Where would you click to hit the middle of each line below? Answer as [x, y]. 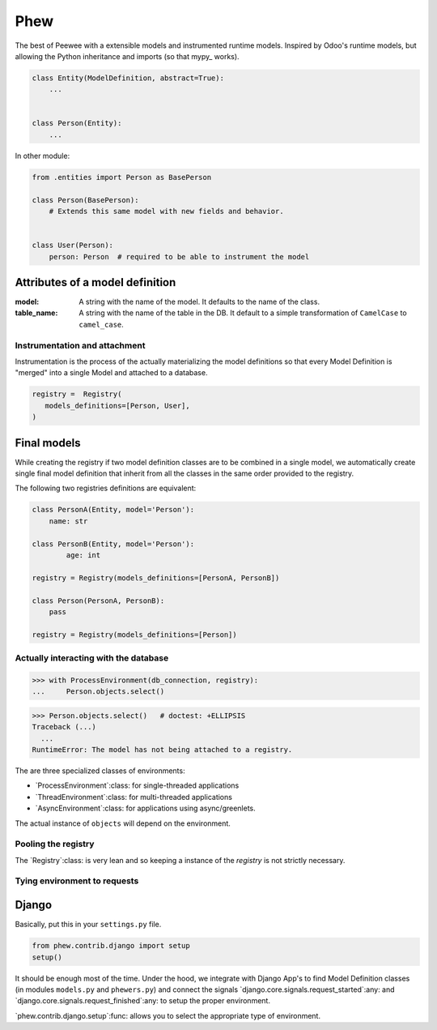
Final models [48, 443]
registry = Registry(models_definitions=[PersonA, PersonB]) [156, 578]
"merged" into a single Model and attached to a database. [111, 373]
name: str [68, 521]
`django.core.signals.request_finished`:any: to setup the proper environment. [143, 1001]
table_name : [36, 313]
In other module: [42, 156]
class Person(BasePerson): [85, 200]
